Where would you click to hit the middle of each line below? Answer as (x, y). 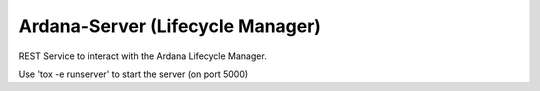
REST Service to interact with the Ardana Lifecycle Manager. (142, 56)
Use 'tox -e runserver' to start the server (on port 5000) (133, 74)
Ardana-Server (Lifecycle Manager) (170, 26)
